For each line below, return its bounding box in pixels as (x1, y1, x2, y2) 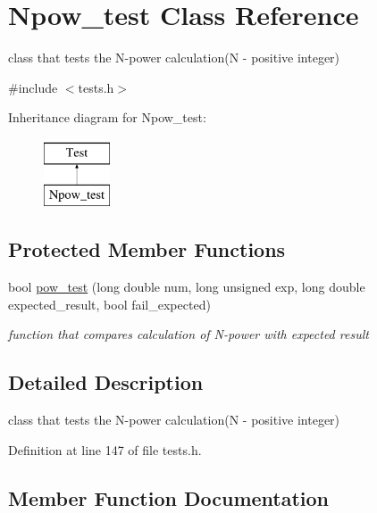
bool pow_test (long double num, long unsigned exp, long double (8, 277, 365, 296)
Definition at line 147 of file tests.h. (8, 440, 202, 459)
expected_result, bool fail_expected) (8, 294, 211, 313)
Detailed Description (8, 368, 204, 396)
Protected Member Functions (8, 236, 286, 263)
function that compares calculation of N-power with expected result (8, 325, 369, 343)
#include (8, 78, 58, 96)
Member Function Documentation (8, 484, 330, 511)
